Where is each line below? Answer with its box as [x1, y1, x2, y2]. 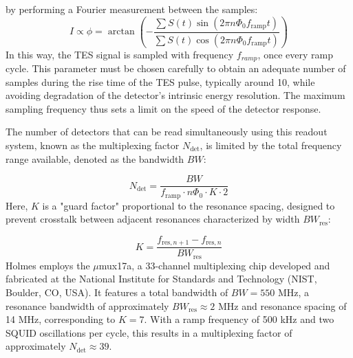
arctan [107, 27, 135, 37]
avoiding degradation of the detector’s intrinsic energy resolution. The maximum [6, 88, 345, 102]
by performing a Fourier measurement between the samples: [6, 2, 258, 16]
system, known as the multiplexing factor [6, 137, 180, 152]
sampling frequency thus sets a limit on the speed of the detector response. [6, 101, 321, 115]
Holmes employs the [6, 258, 90, 272]
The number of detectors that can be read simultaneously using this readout [6, 124, 328, 139]
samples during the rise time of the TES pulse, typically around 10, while [6, 74, 315, 89]
